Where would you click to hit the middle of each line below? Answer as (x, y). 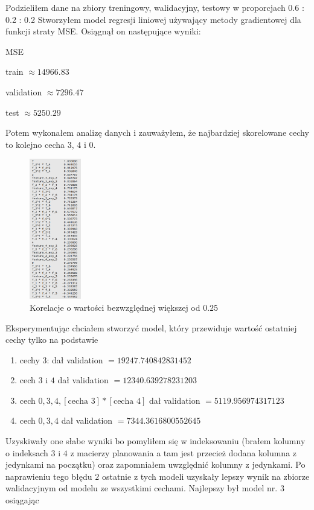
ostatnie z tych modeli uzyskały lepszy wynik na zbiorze (206, 476)
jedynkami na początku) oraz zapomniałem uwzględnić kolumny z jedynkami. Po (155, 464)
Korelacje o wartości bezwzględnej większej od (115, 307)
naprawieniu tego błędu (49, 476)
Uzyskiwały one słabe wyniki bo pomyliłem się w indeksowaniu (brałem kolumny (155, 441)
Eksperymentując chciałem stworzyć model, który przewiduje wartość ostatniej (151, 327)
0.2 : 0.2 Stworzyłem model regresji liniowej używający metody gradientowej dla (153, 19)
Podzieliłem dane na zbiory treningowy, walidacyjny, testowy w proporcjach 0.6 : (155, 7)
